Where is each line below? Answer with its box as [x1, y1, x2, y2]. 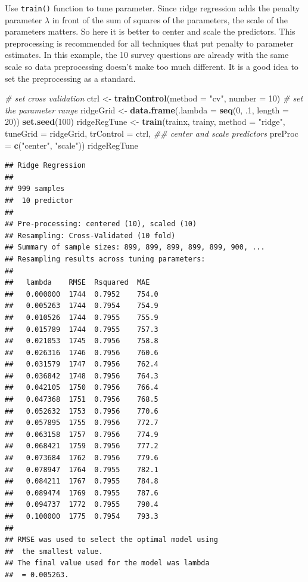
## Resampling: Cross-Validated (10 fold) [5, 231, 176, 240]
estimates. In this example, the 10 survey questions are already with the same [5, 48, 289, 61]
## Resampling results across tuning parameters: [5, 254, 206, 263]
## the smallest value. [5, 547, 103, 556]
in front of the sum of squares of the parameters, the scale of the [52, 13, 288, 26]
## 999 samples [5, 184, 65, 193]
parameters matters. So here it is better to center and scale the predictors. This [5, 25, 295, 38]
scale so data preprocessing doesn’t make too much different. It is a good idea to [5, 60, 298, 73]
